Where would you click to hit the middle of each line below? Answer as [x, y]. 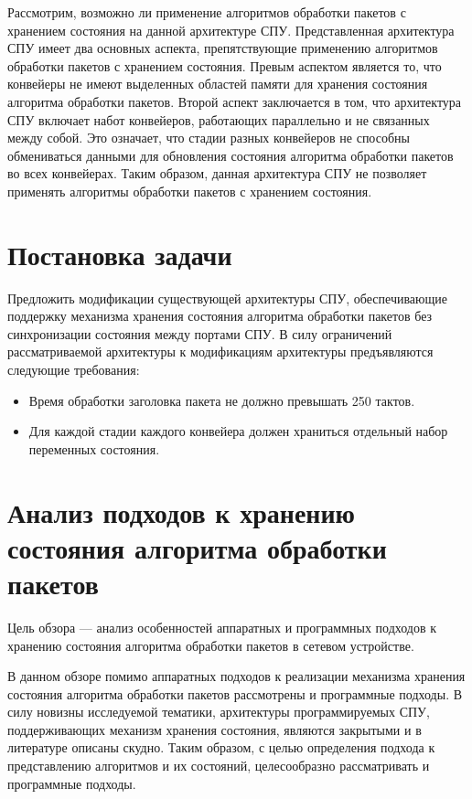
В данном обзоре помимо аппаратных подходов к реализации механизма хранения [236, 676]
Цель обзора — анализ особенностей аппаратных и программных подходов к [222, 627]
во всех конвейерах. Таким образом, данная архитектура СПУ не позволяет [217, 173]
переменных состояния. [94, 448]
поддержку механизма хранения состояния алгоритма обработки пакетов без [220, 316]
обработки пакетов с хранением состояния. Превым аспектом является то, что [225, 65]
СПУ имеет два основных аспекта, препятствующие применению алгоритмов [223, 48]
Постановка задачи [120, 254]
